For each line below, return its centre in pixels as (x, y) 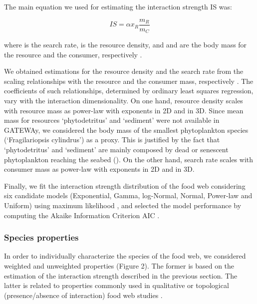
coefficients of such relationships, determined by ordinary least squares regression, (129, 91)
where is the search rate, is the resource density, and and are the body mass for (126, 45)
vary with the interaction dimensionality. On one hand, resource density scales (124, 101)
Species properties (41, 237)
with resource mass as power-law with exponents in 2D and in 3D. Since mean (124, 110)
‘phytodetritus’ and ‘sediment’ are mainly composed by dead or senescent (116, 150)
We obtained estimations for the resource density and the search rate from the (124, 71)
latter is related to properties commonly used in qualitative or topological (117, 285)
